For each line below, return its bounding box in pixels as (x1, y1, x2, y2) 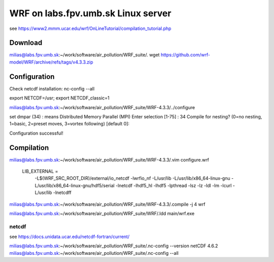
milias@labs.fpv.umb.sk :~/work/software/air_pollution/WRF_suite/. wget (9, 52, 160, 58)
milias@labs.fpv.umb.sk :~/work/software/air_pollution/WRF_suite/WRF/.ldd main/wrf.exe (9, 210, 195, 216)
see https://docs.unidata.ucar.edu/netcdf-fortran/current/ (9, 234, 129, 240)
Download (9, 39, 43, 47)
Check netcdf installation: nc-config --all (9, 85, 95, 91)
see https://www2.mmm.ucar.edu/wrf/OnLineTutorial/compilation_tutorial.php (9, 25, 172, 31)
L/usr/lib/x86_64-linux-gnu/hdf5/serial (35, 182, 115, 188)
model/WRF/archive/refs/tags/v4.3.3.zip (9, 59, 93, 65)
